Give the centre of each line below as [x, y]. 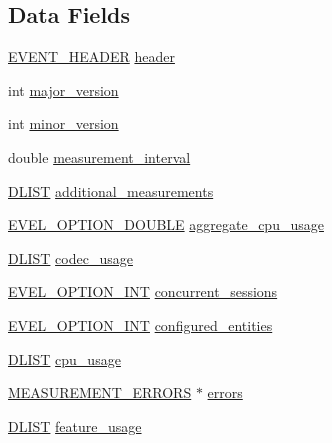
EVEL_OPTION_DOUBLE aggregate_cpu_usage [166, 224]
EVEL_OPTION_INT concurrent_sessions [143, 291]
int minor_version [63, 123]
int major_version [63, 89]
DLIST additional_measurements [111, 190]
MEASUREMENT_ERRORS [100, 392]
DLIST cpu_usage [64, 358]
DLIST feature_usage [75, 425]
